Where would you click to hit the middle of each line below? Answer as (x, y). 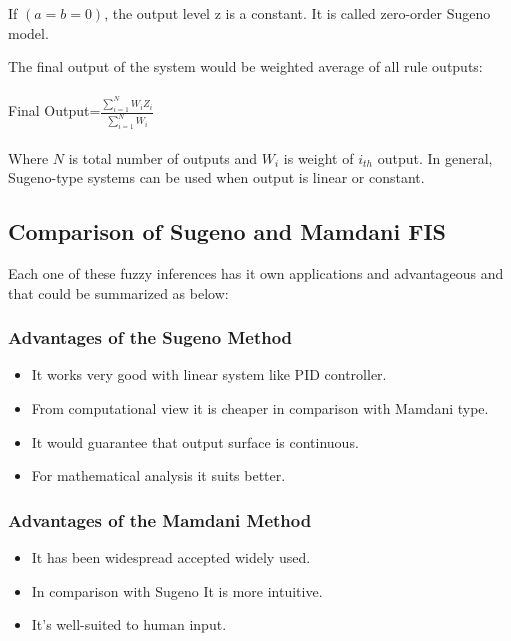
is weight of (318, 157)
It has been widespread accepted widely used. (171, 557)
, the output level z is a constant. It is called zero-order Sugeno (297, 13)
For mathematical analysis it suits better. (158, 475)
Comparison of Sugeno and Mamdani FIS (227, 231)
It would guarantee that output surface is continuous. (195, 441)
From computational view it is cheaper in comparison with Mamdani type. (260, 408)
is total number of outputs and (163, 157)
